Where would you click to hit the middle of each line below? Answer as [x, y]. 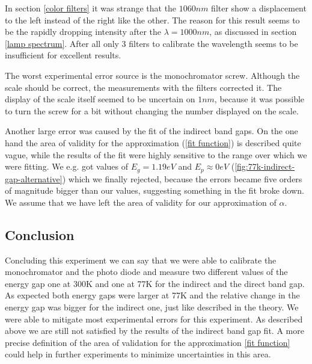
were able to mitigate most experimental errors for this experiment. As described [154, 319]
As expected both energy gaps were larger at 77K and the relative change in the [152, 295]
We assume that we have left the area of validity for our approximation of [141, 202]
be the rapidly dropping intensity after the [83, 32]
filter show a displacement [259, 8]
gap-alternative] [34, 178]
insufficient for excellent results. [63, 55]
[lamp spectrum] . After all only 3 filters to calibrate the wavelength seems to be [151, 43]
